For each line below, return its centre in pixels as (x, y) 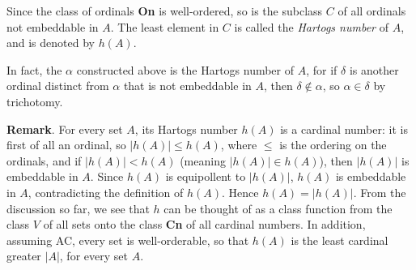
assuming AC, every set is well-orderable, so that (128, 240)
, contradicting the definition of (106, 192)
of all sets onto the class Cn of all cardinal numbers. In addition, (204, 224)
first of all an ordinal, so (66, 145)
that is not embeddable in (187, 86)
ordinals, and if (44, 160)
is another (374, 69)
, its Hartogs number (186, 129)
